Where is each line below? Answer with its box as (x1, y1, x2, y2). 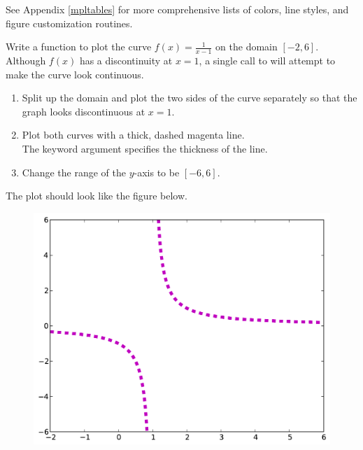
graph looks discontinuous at (22, 104, 145, 118)
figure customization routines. (6, 15, 133, 30)
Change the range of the (22, 164, 127, 179)
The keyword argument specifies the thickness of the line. (22, 141, 268, 155)
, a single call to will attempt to (199, 53, 336, 68)
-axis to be (134, 164, 180, 179)
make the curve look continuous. (6, 66, 144, 81)
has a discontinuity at (79, 53, 173, 68)
